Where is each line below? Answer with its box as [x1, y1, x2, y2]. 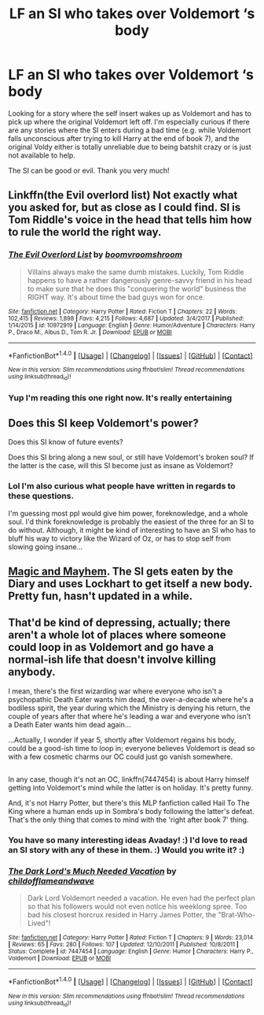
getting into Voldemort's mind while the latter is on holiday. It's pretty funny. [8, 783, 254, 793]
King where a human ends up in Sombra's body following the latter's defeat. [8, 807, 255, 816]
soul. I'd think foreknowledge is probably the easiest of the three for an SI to [8, 517, 255, 526]
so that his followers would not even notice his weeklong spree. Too [27, 902, 247, 911]
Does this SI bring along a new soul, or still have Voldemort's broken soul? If [8, 452, 254, 462]
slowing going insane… [8, 541, 83, 552]
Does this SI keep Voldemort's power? [8, 416, 199, 429]
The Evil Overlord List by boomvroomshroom [8, 249, 183, 260]
